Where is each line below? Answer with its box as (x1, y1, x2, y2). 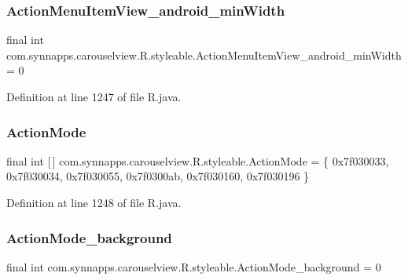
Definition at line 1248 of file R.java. (6, 195, 182, 210)
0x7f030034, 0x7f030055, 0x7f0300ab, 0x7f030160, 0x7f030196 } (6, 168, 310, 184)
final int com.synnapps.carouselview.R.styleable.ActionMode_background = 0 (6, 258, 381, 275)
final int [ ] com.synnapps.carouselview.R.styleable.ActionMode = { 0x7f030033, (6, 152, 389, 169)
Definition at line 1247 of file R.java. (6, 89, 182, 104)
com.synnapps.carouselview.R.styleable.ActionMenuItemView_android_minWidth (6, 46, 402, 63)
